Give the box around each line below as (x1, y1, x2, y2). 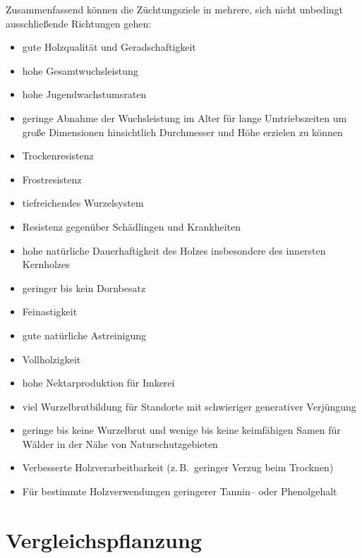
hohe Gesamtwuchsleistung (22, 63, 138, 78)
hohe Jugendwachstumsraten (22, 87, 147, 102)
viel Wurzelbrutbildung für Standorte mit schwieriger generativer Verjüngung (22, 399, 356, 413)
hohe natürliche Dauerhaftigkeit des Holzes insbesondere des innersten (22, 243, 326, 257)
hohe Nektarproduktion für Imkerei (22, 375, 175, 390)
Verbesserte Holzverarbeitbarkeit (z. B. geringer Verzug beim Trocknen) (22, 460, 334, 475)
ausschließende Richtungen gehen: (6, 16, 152, 30)
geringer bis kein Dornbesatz (22, 280, 146, 295)
